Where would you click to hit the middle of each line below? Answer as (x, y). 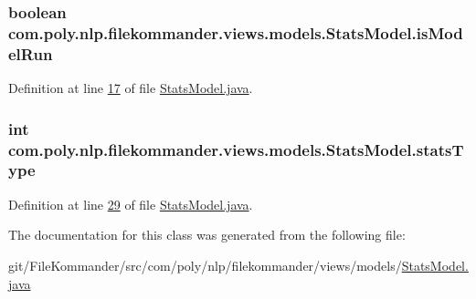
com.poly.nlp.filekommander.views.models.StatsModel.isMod (236, 32)
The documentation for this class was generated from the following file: (207, 235)
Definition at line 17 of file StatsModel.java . (131, 88)
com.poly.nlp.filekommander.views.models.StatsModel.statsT (236, 149)
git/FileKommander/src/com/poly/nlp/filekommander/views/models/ (205, 265)
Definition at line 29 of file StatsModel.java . (131, 204)
